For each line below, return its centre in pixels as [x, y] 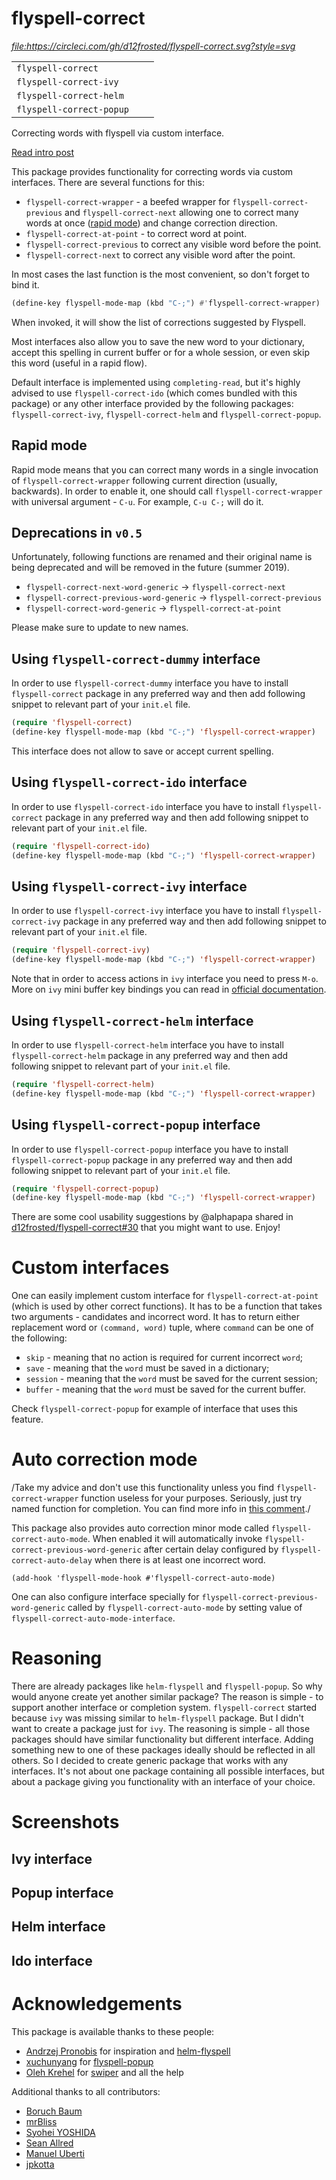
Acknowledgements [97, 2004]
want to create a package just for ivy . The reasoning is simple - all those [161, 1729]
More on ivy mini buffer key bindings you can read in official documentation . [169, 989]
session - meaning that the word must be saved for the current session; [172, 1379]
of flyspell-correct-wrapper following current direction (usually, [144, 480]
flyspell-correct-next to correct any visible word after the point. [160, 254]
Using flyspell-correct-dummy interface [136, 658]
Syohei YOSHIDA [60, 2132]
